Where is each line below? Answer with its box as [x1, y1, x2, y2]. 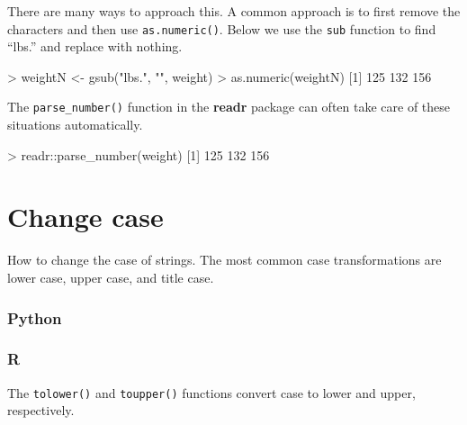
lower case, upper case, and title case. [7, 268, 214, 286]
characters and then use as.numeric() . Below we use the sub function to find [7, 19, 436, 38]
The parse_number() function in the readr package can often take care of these [7, 97, 451, 116]
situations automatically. [7, 115, 143, 134]
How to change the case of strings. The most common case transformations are [7, 250, 442, 269]
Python [7, 306, 62, 329]
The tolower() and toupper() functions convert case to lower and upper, [7, 383, 416, 402]
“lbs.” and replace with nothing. [7, 37, 183, 56]
